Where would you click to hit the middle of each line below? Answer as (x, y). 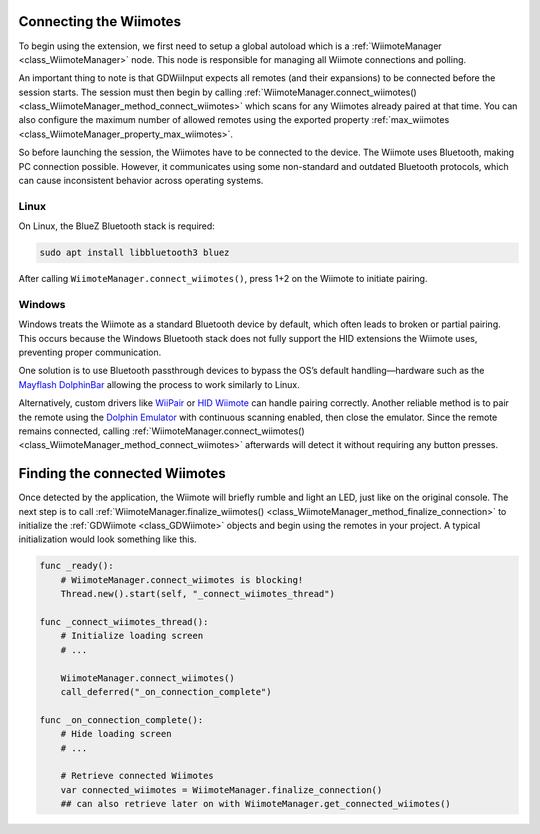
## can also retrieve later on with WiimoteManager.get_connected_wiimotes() (256, 804)
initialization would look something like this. (107, 539)
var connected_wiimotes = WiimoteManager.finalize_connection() (221, 789)
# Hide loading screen (116, 734)
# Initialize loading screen (132, 636)
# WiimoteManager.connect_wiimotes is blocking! (182, 579)
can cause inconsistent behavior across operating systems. (141, 181)
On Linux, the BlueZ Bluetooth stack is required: (116, 226)
